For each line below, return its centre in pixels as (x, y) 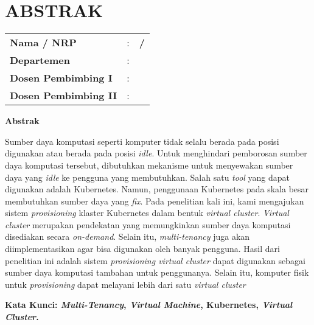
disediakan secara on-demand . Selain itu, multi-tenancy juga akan (127, 236)
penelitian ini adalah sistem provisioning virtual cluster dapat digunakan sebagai (155, 260)
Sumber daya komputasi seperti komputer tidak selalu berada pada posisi (142, 141)
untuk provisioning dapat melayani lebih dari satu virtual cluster (125, 284)
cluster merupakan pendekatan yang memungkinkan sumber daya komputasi (148, 224)
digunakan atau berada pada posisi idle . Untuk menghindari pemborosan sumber (156, 153)
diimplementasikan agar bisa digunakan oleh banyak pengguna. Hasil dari (142, 249)
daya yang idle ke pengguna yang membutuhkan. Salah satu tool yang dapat (148, 177)
